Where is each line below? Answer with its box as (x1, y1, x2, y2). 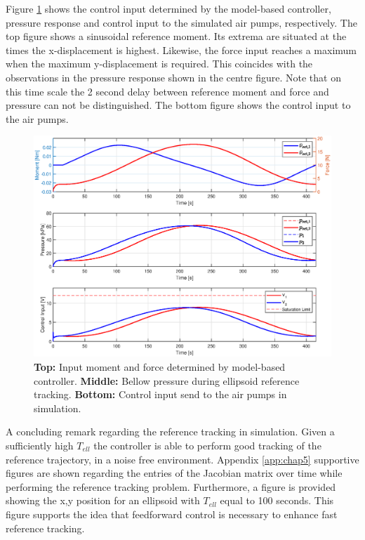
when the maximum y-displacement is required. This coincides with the (6, 56, 313, 71)
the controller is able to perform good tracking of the (93, 438, 321, 452)
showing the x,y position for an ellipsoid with (6, 493, 200, 508)
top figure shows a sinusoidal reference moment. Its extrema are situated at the (6, 29, 347, 44)
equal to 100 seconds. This (220, 493, 334, 508)
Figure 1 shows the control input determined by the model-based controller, (6, 1, 331, 15)
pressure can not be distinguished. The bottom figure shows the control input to (6, 98, 351, 112)
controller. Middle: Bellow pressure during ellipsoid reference (34, 373, 300, 388)
